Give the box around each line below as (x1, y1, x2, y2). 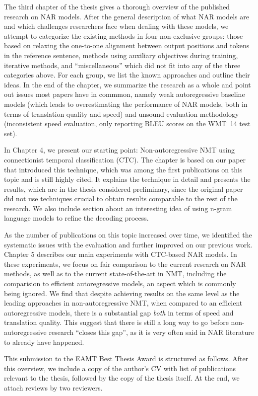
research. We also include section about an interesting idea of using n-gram (4, 203, 232, 213)
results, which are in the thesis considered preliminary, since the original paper (4, 183, 243, 194)
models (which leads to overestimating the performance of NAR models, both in (4, 98, 248, 109)
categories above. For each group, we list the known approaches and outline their (4, 70, 250, 80)
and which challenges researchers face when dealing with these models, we (4, 21, 229, 31)
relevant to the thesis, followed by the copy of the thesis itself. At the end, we (4, 373, 240, 383)
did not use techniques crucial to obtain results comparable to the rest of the (4, 193, 238, 204)
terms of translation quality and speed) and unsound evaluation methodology (4, 108, 239, 119)
